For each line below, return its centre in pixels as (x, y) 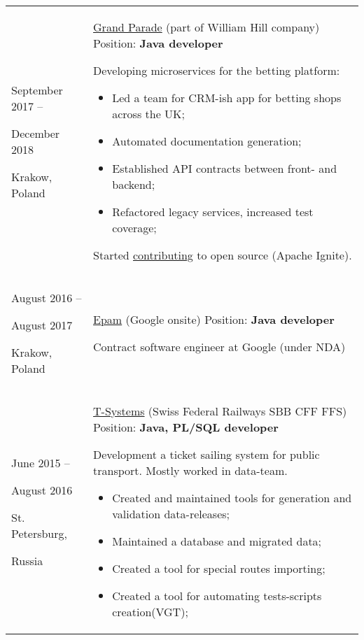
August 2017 (42, 325)
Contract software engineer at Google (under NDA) (219, 347)
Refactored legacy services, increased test (213, 212)
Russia (27, 560)
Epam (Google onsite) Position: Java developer (214, 319)
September (37, 90)
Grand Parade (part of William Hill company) (206, 27)
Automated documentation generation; (207, 141)
